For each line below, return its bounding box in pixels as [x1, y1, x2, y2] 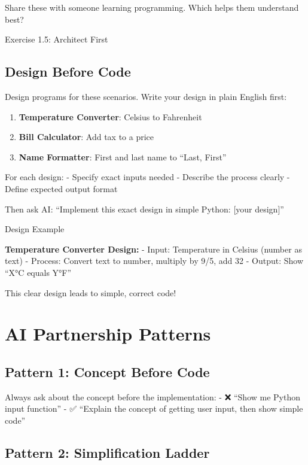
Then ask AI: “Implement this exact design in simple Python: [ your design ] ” [5, 202, 284, 215]
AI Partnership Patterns [5, 321, 211, 346]
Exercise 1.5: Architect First [5, 33, 108, 45]
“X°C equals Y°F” [5, 266, 72, 278]
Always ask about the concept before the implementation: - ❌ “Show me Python [5, 390, 301, 403]
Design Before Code [5, 62, 131, 81]
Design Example [5, 223, 65, 235]
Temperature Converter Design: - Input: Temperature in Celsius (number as [5, 242, 302, 255]
